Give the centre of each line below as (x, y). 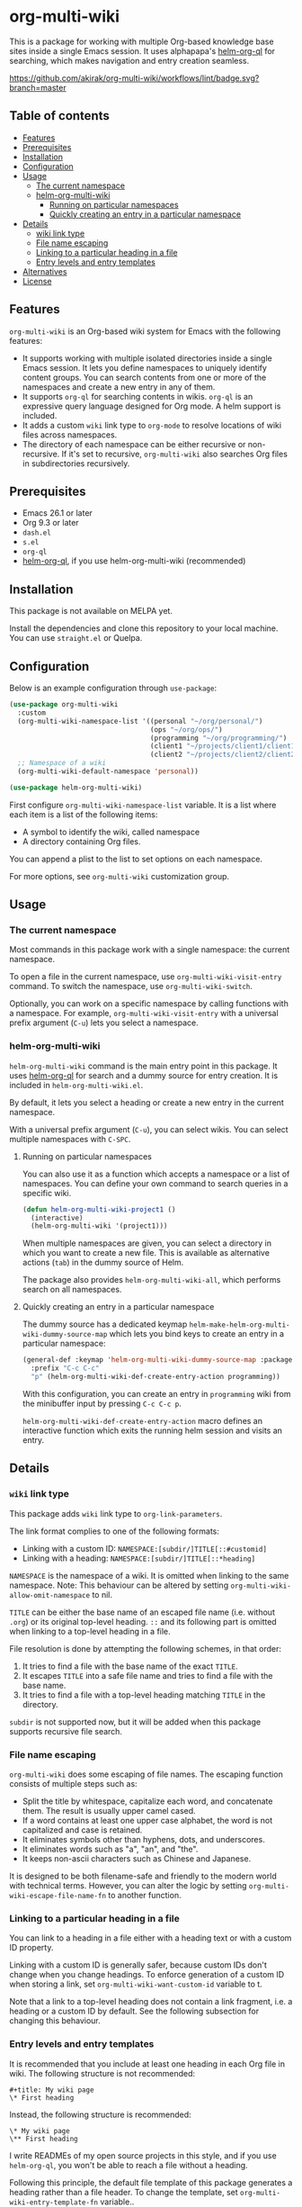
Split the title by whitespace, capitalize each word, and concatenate (147, 1801)
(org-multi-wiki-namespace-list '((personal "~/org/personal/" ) (140, 721)
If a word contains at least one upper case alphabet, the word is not (147, 1820)
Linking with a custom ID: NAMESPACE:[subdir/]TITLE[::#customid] (145, 1548)
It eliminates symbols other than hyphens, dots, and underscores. (143, 1839)
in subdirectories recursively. (76, 463)
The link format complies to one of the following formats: (115, 1531)
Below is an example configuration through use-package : (113, 688)
